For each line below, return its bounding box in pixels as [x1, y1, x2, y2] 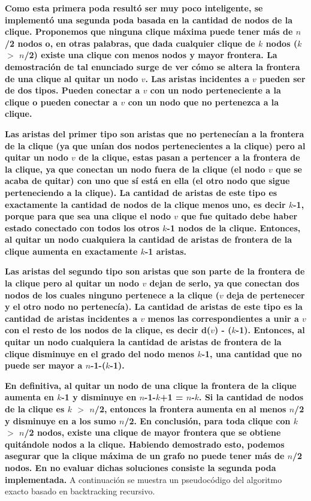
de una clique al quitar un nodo [5, 72, 138, 84]
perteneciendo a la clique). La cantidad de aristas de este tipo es [5, 186, 277, 198]
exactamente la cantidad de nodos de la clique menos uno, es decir [5, 198, 286, 210]
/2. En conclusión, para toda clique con [124, 414, 291, 427]
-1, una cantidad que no [201, 347, 302, 360]
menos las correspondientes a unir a [147, 312, 299, 324]
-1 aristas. [144, 245, 186, 257]
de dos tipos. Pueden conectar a [5, 84, 140, 96]
